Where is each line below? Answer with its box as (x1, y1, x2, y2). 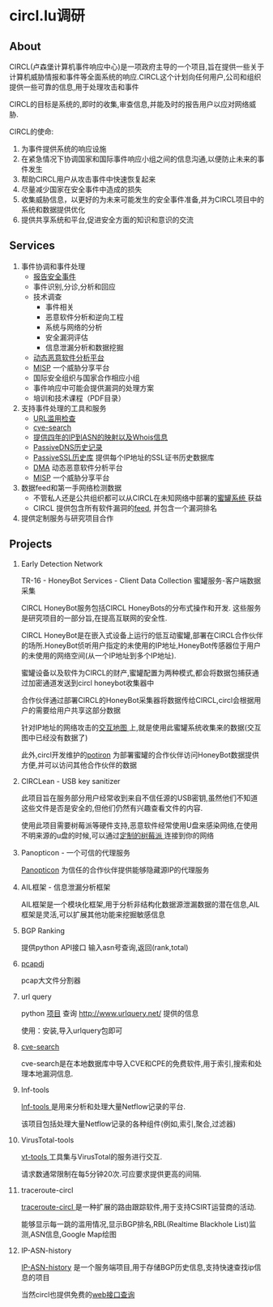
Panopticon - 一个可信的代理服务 (20, 847, 130, 857)
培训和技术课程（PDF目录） (32, 393, 126, 403)
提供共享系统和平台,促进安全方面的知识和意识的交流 (20, 215, 194, 225)
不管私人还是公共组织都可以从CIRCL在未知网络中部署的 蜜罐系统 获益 (32, 493, 262, 503)
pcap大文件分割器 (20, 975, 81, 985)
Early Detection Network (20, 559, 104, 568)
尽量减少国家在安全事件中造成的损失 (20, 185, 143, 194)
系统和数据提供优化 (20, 205, 86, 214)
